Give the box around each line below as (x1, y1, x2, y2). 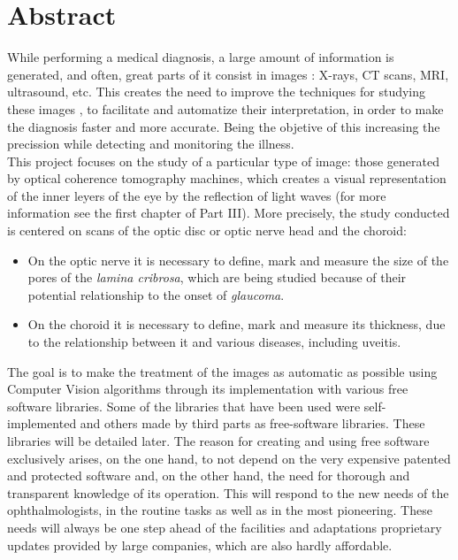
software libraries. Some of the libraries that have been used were (7, 396, 361, 415)
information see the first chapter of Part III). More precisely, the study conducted (7, 203, 450, 222)
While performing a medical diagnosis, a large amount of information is (7, 48, 394, 66)
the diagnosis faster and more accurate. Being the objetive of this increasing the (7, 117, 440, 135)
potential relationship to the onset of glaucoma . (27, 285, 285, 303)
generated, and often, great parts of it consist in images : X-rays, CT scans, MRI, (7, 65, 449, 83)
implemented (7, 414, 77, 433)
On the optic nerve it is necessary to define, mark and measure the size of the (27, 250, 449, 269)
